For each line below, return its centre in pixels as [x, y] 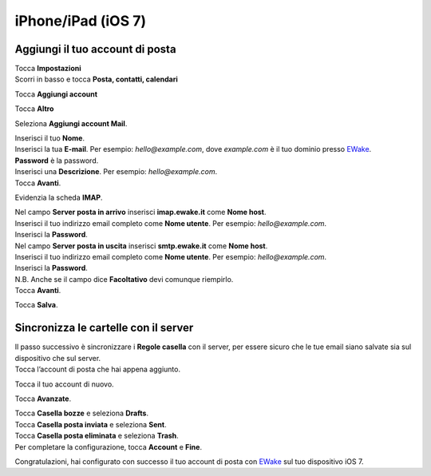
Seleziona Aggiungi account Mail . [71, 123]
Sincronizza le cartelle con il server [104, 328]
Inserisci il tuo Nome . [50, 138]
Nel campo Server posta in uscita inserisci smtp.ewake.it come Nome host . [141, 246]
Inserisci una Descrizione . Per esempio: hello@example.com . [116, 172]
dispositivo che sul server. [58, 358]
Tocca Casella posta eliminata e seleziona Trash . [97, 436]
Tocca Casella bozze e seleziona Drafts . [82, 413]
